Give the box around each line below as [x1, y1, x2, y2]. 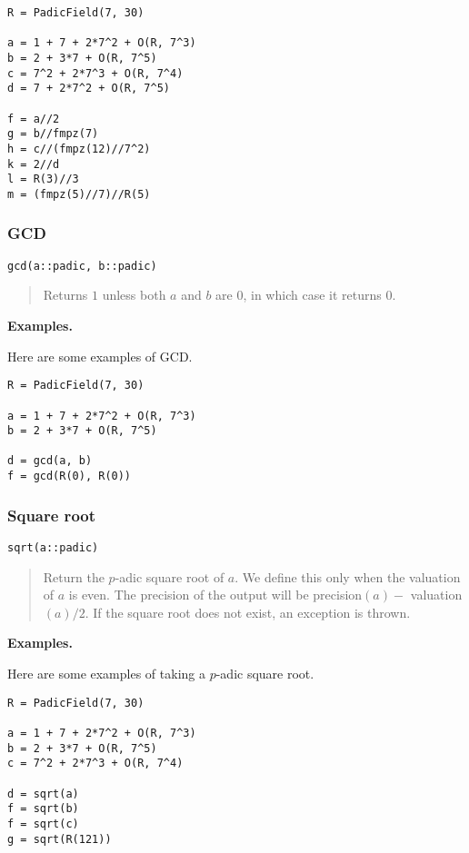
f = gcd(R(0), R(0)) [7, 470, 132, 483]
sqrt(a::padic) [7, 541, 99, 554]
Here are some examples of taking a [7, 664, 205, 683]
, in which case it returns [243, 285, 382, 304]
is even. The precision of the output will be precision [68, 585, 363, 604]
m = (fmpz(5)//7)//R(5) [7, 187, 151, 201]
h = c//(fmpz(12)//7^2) [7, 142, 151, 155]
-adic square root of [115, 567, 225, 586]
